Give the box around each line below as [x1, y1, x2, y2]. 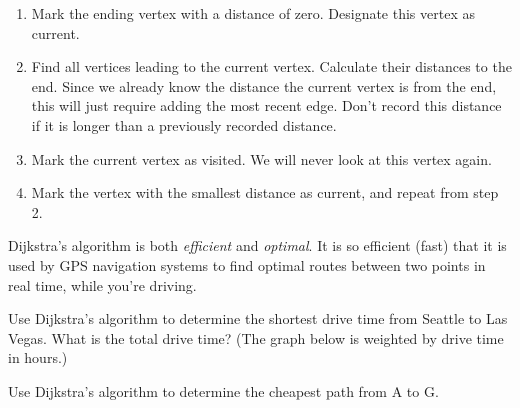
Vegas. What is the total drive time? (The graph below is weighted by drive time [8, 327, 504, 348]
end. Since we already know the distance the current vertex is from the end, [31, 75, 497, 96]
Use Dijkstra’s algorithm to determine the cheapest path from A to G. [8, 380, 439, 401]
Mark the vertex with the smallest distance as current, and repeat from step [31, 182, 499, 203]
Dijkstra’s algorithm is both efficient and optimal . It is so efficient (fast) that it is [8, 235, 507, 256]
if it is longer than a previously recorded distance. [31, 114, 337, 135]
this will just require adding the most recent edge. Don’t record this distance [31, 95, 502, 116]
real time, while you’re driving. [8, 274, 197, 295]
